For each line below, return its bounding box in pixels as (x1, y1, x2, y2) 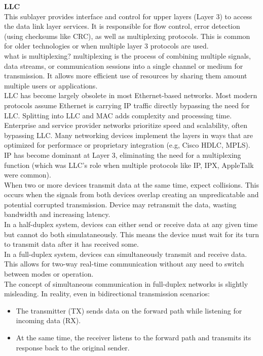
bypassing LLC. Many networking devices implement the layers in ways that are (4, 129, 253, 140)
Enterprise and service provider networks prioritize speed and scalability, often (4, 120, 248, 130)
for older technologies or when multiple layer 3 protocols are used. (4, 40, 209, 51)
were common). (4, 169, 51, 180)
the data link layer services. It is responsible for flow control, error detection (4, 21, 240, 31)
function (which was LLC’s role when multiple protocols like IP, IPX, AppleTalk (4, 159, 254, 170)
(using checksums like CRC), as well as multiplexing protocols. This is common (4, 30, 250, 41)
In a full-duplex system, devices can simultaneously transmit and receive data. (4, 248, 247, 259)
